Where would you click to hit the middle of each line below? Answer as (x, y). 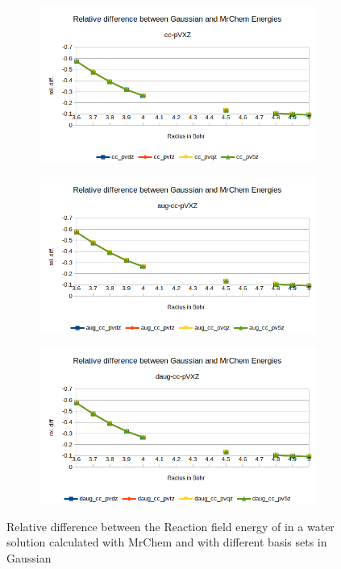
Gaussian (29, 557)
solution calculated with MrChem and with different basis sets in (167, 542)
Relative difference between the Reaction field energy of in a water (170, 526)
